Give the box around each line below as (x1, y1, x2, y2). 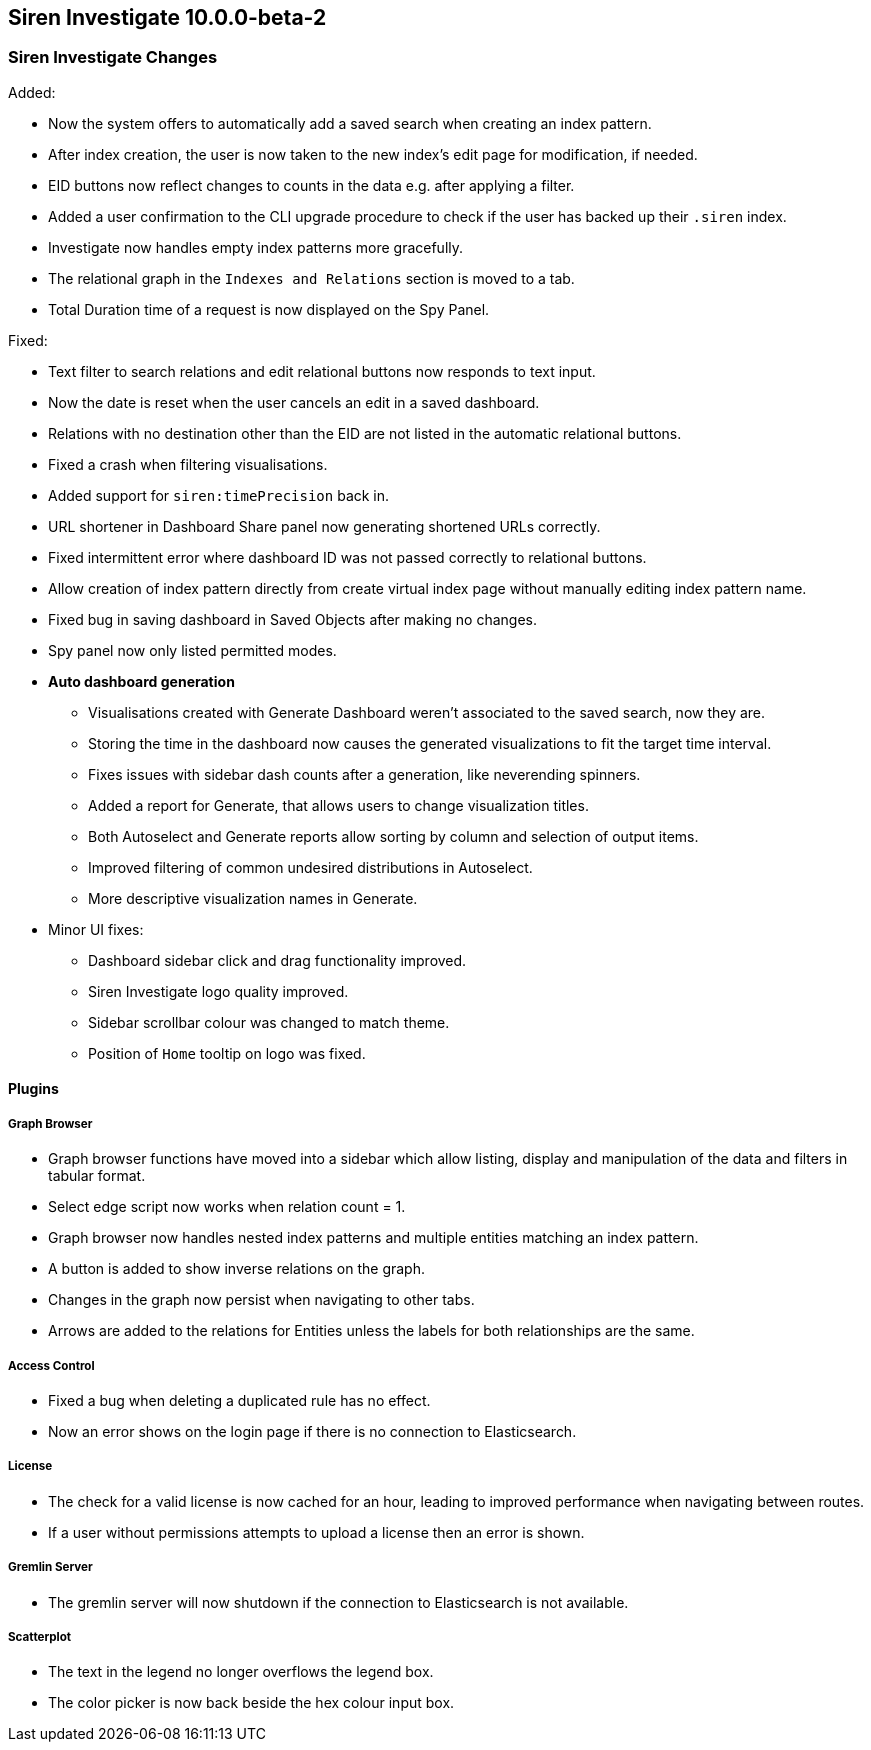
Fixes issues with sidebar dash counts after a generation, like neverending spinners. (88, 765, 641, 783)
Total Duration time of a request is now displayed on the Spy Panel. (48, 300, 490, 318)
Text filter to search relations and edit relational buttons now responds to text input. (48, 362, 596, 380)
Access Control (8, 1358, 95, 1373)
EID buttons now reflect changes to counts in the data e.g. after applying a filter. (48, 176, 575, 194)
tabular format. (48, 1167, 146, 1185)
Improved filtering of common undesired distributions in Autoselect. (88, 858, 533, 876)
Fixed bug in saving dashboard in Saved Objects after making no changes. (48, 610, 538, 628)
